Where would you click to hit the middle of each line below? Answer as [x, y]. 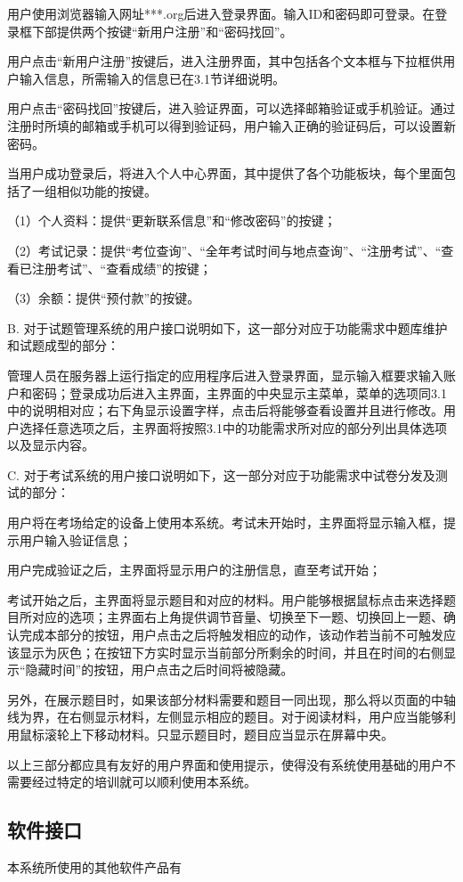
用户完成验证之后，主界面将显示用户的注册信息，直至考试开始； [194, 570]
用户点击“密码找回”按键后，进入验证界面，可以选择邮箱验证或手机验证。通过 [231, 108]
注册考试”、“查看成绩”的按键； [122, 268]
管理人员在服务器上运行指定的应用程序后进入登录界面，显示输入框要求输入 [225, 375]
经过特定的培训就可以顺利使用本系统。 [144, 782]
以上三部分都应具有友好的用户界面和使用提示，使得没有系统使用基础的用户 [225, 764]
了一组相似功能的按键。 [88, 190]
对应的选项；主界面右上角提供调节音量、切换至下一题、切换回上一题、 [237, 617]
